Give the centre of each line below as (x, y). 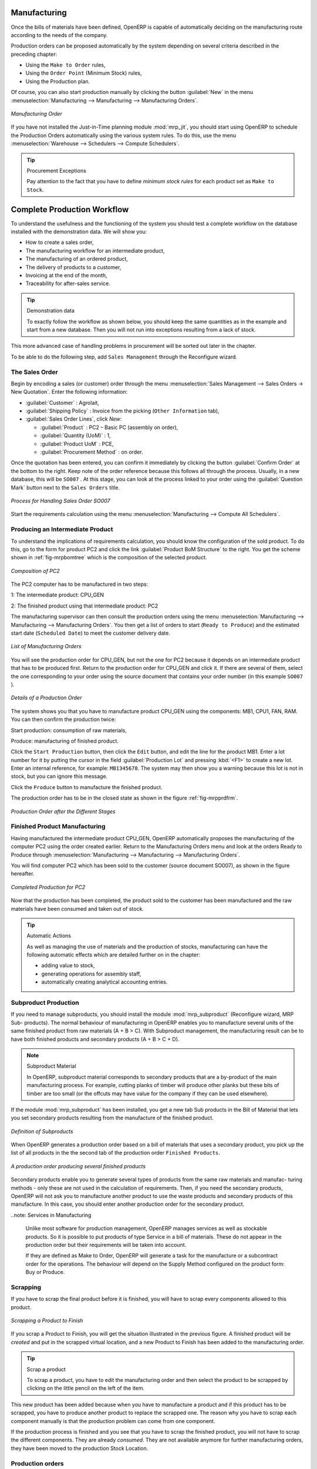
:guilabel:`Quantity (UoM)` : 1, (75, 435)
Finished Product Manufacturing (58, 827)
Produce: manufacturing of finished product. (65, 741)
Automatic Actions (49, 936)
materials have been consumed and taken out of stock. (77, 908)
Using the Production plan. (58, 81)
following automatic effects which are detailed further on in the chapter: (114, 955)
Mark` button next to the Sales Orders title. (65, 487)
